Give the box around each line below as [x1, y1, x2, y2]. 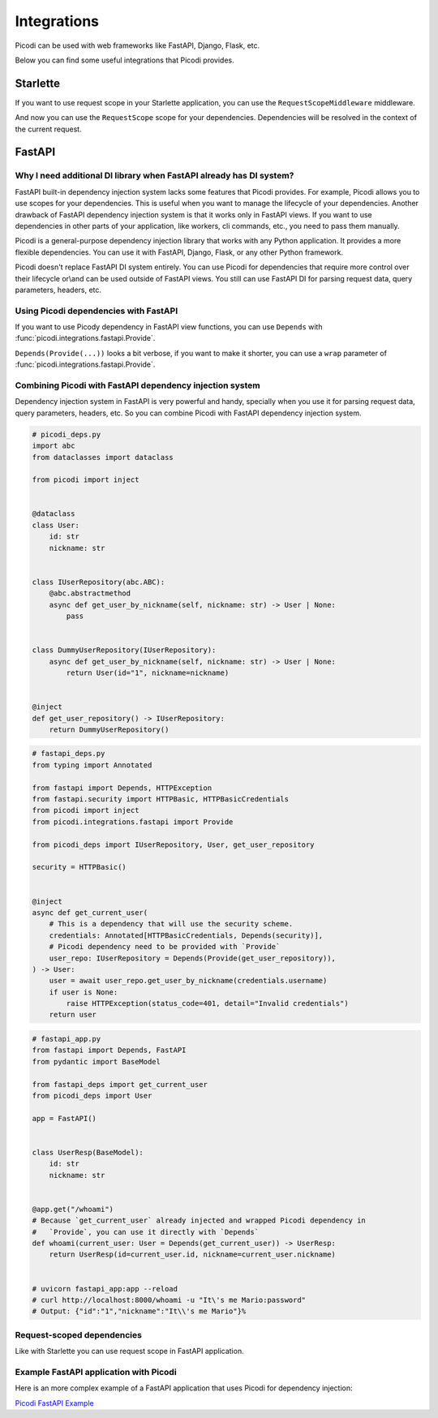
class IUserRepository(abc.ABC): [32, 577, 165, 587]
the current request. [15, 124, 82, 134]
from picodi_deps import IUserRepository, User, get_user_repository [32, 840, 315, 849]
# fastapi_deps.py [32, 749, 105, 758]
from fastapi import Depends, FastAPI [32, 1046, 187, 1055]
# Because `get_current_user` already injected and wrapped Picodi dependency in [32, 1216, 367, 1225]
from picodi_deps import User [32, 1091, 152, 1100]
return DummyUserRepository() [49, 724, 170, 734]
